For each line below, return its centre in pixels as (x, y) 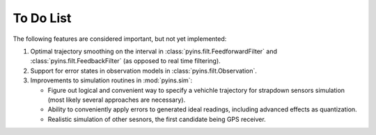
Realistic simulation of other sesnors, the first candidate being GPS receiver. (157, 119)
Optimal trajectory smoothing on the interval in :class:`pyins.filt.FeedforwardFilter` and (154, 51)
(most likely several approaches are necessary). (117, 100)
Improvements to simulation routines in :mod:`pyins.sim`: (111, 80)
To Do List (42, 18)
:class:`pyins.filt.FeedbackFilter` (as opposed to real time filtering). (125, 61)
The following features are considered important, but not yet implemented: (120, 39)
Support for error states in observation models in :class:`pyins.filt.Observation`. (144, 71)
